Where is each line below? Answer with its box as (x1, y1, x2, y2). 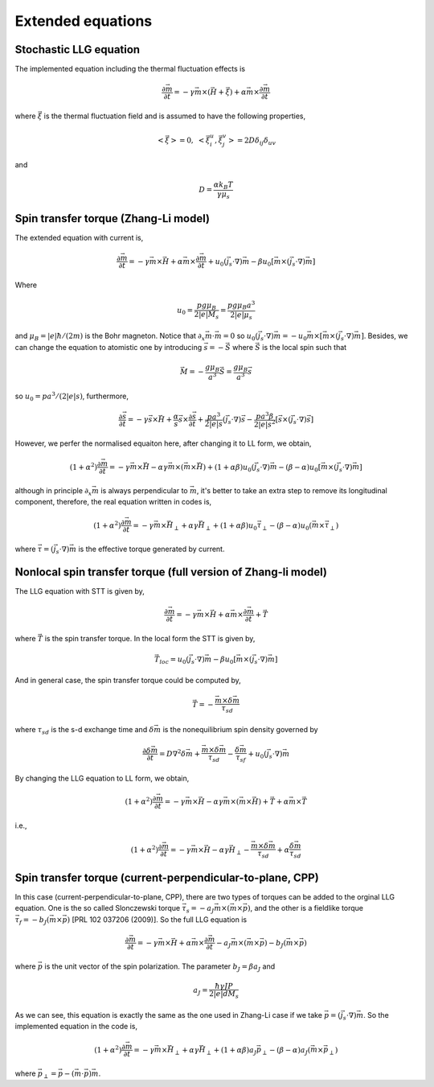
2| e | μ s (230, 310, 253, 321)
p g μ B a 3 (227, 299, 256, 311)
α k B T (213, 180, 233, 191)
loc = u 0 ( (159, 654, 189, 665)
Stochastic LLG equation (14, 43, 141, 56)
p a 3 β (256, 410, 274, 421)
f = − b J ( (18, 915, 50, 926)
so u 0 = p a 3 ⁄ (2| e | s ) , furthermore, (14, 390, 129, 402)
